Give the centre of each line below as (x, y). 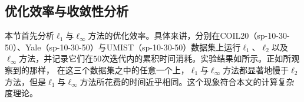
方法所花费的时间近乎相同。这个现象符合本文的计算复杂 (187, 81)
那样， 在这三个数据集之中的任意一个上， (109, 69)
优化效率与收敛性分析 (67, 11)
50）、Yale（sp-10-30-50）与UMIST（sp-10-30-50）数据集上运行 (123, 47)
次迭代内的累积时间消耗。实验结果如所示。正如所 (196, 58)
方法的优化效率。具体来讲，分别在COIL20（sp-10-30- (189, 35)
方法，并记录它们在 (56, 58)
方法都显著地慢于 (256, 69)
